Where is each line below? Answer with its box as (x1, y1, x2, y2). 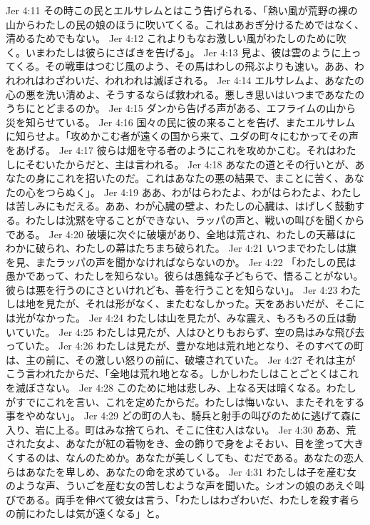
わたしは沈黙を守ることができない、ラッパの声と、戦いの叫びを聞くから (25, 212, 365, 227)
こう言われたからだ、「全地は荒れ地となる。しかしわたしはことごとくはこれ (6, 366, 359, 381)
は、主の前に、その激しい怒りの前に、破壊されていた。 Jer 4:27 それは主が (6, 352, 356, 367)
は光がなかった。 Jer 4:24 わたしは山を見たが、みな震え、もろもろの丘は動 (6, 310, 356, 325)
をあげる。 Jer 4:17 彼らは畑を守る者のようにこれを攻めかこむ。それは (6, 142, 336, 157)
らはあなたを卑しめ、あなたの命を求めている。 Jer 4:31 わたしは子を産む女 (6, 464, 356, 479)
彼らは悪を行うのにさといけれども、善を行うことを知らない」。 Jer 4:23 (6, 282, 338, 297)
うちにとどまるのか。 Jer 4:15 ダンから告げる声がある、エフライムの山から (6, 101, 356, 116)
